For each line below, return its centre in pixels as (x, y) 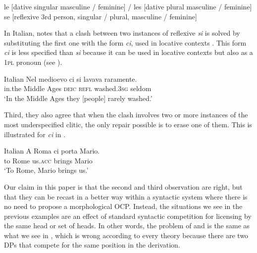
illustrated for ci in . (35, 134)
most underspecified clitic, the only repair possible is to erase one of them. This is (128, 124)
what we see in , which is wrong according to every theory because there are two (126, 235)
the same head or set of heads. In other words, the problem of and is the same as (127, 226)
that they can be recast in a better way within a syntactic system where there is (126, 196)
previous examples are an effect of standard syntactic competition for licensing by (128, 216)
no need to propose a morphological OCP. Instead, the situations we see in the (123, 206)
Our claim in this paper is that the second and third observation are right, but (123, 186)
